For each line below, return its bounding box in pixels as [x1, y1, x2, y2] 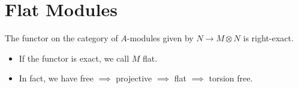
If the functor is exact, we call [19, 51, 130, 64]
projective [116, 72, 152, 84]
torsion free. [209, 72, 253, 84]
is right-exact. [243, 32, 294, 44]
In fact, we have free [19, 72, 94, 84]
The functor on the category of [5, 32, 118, 44]
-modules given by [127, 32, 194, 44]
